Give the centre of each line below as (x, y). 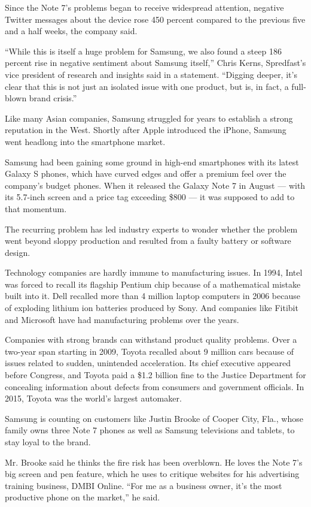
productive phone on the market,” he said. (83, 497)
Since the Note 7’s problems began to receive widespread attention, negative (144, 7)
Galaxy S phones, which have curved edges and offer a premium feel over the (146, 173)
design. (18, 252)
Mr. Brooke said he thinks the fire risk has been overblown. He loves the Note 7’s (154, 462)
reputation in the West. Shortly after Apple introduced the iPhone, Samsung (146, 130)
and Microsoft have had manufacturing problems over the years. (122, 319)
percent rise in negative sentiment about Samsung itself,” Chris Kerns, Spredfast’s (155, 63)
